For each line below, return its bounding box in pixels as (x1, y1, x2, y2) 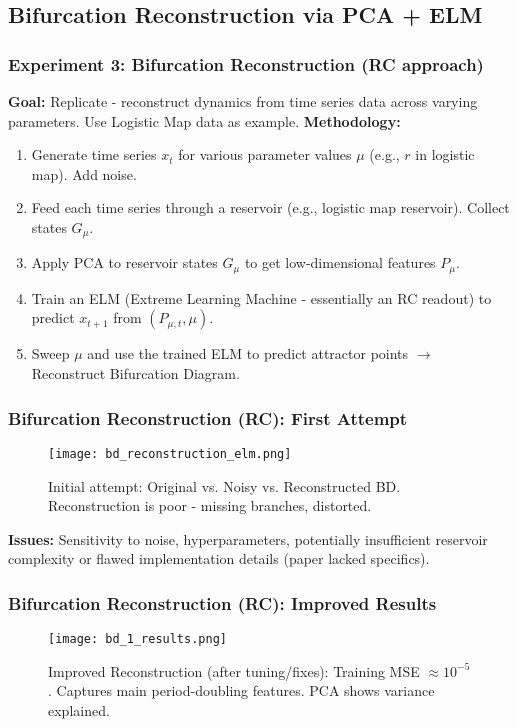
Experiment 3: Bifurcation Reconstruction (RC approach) (8, 51, 484, 76)
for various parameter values (178, 144, 352, 165)
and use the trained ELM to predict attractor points (87, 343, 409, 364)
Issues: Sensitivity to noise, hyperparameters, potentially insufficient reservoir (8, 528, 488, 549)
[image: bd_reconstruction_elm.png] (48, 446, 292, 461)
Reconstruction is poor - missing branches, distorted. (48, 495, 372, 516)
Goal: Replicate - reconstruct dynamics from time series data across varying (8, 91, 478, 111)
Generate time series (31, 144, 157, 165)
